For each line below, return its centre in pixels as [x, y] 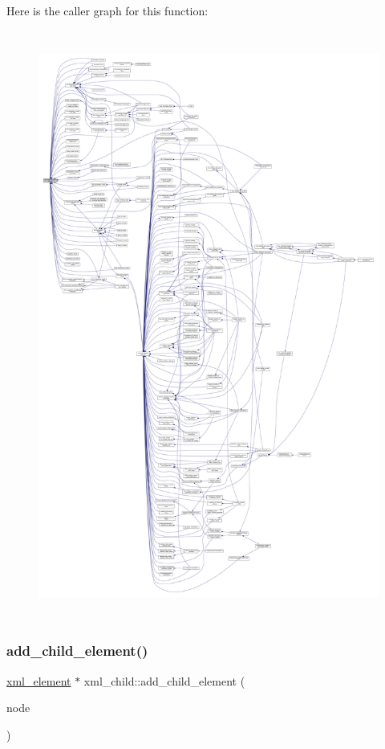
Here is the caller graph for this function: [107, 10]
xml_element [39, 680]
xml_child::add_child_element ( [164, 680]
